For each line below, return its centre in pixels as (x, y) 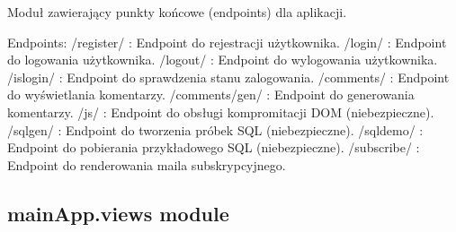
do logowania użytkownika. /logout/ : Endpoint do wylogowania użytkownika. (223, 60)
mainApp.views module (118, 213)
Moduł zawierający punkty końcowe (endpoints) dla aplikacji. (177, 12)
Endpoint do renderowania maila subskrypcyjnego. (147, 164)
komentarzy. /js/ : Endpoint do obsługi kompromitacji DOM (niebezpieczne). (221, 112)
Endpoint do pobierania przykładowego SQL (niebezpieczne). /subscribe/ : (214, 147)
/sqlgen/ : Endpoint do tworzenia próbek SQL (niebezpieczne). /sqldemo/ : (215, 129)
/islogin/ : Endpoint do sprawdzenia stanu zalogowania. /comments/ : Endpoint (228, 77)
